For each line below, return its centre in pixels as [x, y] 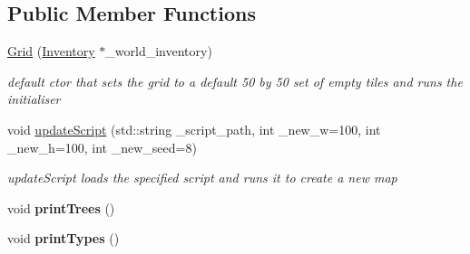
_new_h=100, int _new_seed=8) [102, 147]
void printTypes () [64, 238]
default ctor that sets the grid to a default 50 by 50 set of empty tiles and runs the [235, 81]
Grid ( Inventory [51, 51]
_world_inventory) [159, 51]
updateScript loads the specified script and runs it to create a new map [202, 178]
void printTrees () [61, 207]
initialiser [34, 99]
